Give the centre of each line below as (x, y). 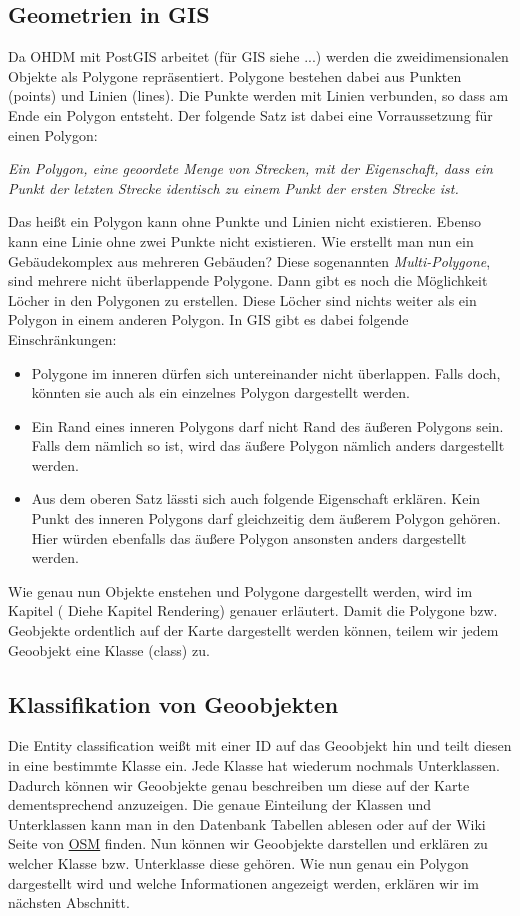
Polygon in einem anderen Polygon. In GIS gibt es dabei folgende (208, 319)
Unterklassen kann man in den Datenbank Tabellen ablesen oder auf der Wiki (247, 823)
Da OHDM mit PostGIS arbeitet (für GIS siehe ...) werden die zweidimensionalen (258, 56)
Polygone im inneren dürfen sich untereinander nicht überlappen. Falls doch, (266, 372)
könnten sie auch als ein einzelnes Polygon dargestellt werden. (220, 392)
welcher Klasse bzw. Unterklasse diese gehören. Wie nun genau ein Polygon (238, 863)
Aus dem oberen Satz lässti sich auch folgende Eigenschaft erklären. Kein (256, 498)
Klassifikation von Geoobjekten (173, 703)
